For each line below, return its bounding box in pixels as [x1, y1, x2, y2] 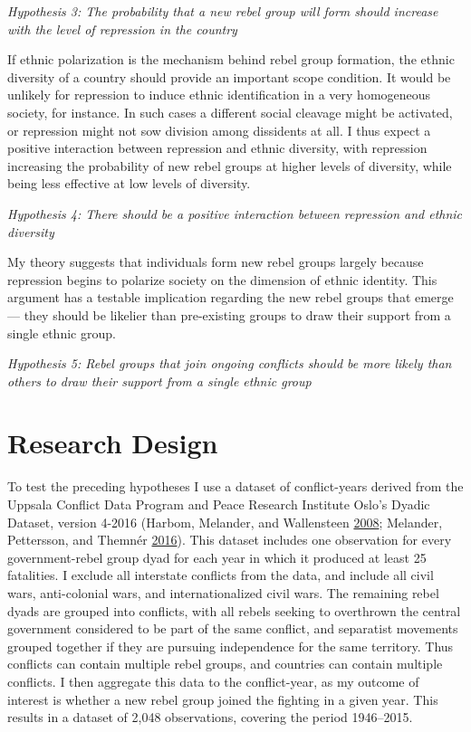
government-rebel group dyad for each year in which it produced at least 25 [7, 547, 427, 566]
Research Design [7, 424, 218, 461]
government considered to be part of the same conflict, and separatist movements [7, 619, 458, 638]
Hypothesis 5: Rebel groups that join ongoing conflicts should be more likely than [7, 354, 452, 373]
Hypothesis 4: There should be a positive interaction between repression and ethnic [7, 204, 463, 223]
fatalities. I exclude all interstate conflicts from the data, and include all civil [7, 566, 434, 585]
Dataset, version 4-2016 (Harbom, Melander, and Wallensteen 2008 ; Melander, [7, 512, 443, 531]
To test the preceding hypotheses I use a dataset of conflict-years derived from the [7, 477, 464, 496]
